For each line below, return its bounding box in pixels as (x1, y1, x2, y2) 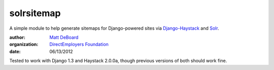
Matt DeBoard (49, 34, 79, 40)
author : (9, 34, 25, 40)
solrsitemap (9, 8, 61, 19)
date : (9, 48, 21, 54)
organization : (9, 41, 39, 47)
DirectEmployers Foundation (49, 41, 109, 47)
